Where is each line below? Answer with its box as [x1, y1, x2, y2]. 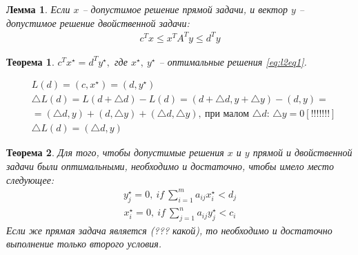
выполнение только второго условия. [6, 236, 162, 251]
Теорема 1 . [6, 54, 54, 68]
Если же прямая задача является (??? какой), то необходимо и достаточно [6, 223, 332, 237]
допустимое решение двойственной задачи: [6, 15, 190, 30]
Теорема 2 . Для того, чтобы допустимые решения [6, 145, 224, 160]
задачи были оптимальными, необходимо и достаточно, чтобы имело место [6, 159, 334, 173]
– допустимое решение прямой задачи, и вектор [82, 2, 288, 16]
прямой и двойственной [252, 145, 352, 160]
